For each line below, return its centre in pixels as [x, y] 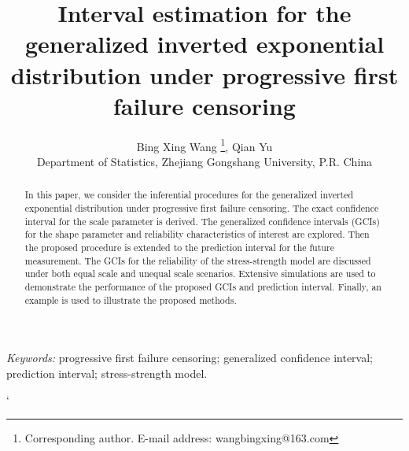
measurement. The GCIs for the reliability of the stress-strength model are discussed [198, 260]
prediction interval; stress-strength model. [107, 373]
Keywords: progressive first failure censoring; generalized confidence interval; [190, 358]
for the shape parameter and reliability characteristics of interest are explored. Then [197, 234]
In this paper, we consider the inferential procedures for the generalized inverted [189, 195]
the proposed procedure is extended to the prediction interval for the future [179, 247]
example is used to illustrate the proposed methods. [131, 299]
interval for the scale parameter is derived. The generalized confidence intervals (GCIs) [202, 221]
